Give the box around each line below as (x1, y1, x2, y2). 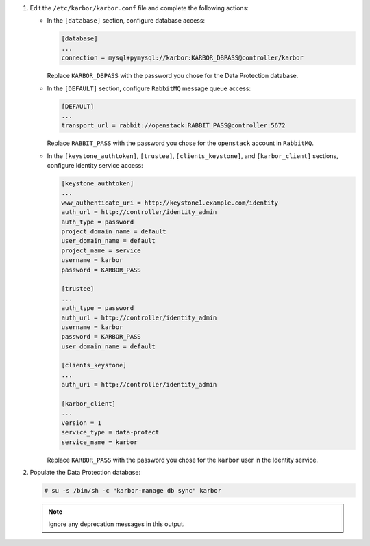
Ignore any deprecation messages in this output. (48, 520, 185, 528)
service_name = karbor (61, 438, 138, 446)
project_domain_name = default (61, 228, 167, 235)
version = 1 (61, 419, 102, 427)
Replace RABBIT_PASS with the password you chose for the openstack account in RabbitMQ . (47, 139, 314, 147)
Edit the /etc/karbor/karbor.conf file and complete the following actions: (29, 4, 249, 12)
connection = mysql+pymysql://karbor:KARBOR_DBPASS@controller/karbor (61, 54, 304, 62)
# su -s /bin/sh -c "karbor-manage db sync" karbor (44, 486, 222, 494)
